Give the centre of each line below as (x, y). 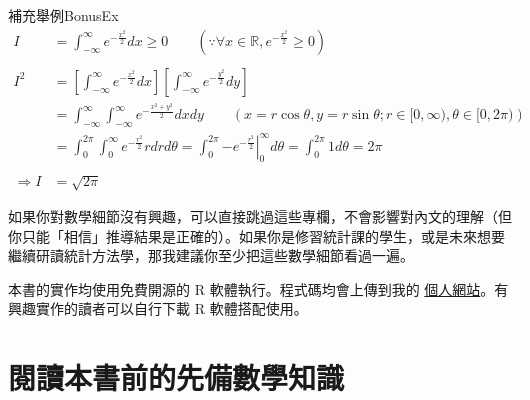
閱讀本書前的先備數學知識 (176, 377)
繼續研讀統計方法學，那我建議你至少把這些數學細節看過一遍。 (211, 255)
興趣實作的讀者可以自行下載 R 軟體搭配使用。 (158, 308)
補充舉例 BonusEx (63, 15)
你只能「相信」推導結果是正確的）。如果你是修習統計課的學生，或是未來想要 (256, 235)
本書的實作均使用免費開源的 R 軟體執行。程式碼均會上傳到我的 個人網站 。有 (258, 288)
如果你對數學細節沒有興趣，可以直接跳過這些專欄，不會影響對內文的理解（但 (260, 216)
